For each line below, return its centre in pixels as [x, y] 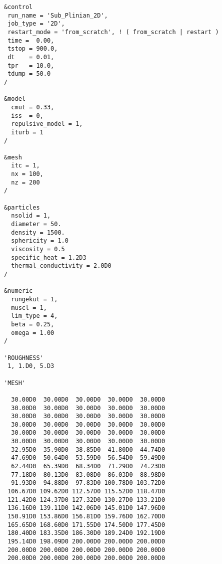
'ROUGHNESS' [24, 358]
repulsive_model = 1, [47, 124]
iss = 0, [27, 116]
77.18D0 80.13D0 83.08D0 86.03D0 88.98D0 [88, 475]
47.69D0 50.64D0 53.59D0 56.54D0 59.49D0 [88, 458]
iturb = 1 [27, 132]
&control [18, 7]
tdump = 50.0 [29, 74]
